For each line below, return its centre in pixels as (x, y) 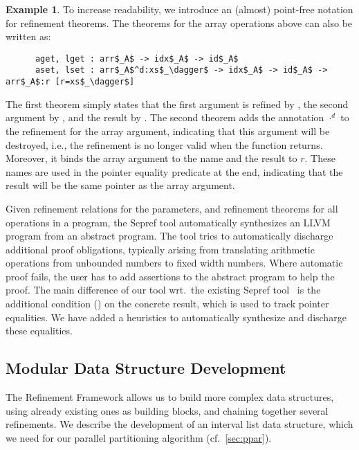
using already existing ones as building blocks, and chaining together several (167, 410)
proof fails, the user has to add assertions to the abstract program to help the (170, 276)
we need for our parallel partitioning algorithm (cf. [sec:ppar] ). (139, 437)
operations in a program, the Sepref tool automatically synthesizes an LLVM (168, 222)
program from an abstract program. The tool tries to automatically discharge (169, 236)
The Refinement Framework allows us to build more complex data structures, (170, 397)
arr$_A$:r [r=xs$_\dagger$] (70, 82)
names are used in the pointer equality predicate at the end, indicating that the (174, 171)
